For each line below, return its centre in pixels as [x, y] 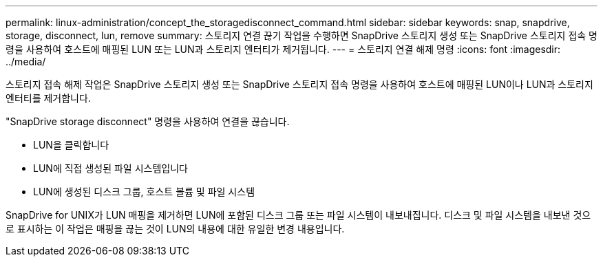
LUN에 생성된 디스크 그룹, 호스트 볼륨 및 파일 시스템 [144, 192]
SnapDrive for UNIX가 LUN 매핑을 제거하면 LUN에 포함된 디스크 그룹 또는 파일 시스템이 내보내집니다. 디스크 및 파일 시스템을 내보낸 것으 [298, 215]
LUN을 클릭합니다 [71, 145]
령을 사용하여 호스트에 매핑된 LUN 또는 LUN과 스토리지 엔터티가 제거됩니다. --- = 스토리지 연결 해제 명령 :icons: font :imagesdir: [283, 49]
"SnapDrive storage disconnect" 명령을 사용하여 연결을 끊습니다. [148, 121]
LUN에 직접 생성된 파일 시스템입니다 [110, 168]
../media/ [26, 62]
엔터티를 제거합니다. [48, 98]
